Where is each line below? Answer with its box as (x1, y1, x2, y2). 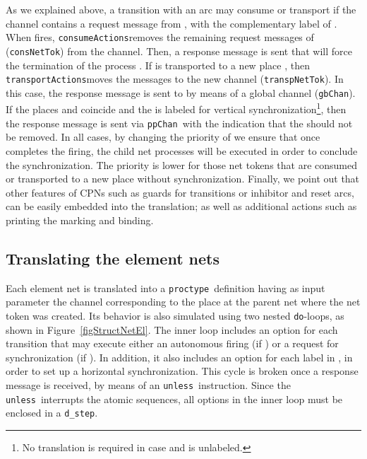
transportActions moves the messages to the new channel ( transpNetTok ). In (6, 71, 344, 86)
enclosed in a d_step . (6, 405, 98, 420)
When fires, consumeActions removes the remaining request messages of (6, 30, 314, 45)
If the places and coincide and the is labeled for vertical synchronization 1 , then (6, 100, 347, 117)
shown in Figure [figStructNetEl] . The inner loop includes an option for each (6, 322, 338, 337)
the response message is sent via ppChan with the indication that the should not (6, 115, 353, 130)
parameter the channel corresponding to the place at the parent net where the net (6, 294, 361, 309)
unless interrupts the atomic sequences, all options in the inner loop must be (6, 391, 343, 406)
